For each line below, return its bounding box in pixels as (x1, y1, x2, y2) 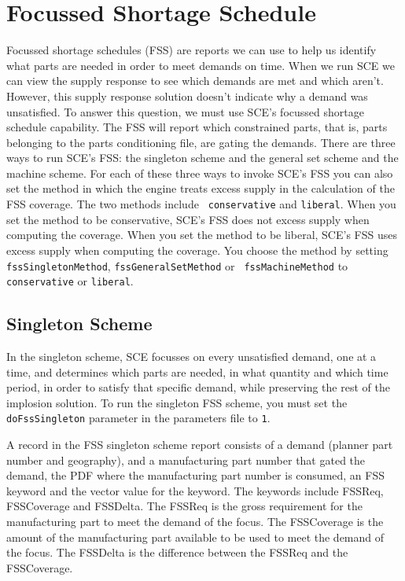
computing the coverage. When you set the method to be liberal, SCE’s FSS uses (6, 226, 397, 243)
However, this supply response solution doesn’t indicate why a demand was (6, 87, 368, 104)
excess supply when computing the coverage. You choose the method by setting (6, 241, 388, 258)
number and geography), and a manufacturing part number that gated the (6, 451, 366, 468)
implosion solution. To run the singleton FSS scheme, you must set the (6, 394, 348, 410)
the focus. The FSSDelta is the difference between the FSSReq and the (6, 544, 348, 561)
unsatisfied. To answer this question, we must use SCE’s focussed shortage (6, 103, 364, 120)
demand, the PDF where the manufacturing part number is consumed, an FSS (6, 467, 385, 484)
